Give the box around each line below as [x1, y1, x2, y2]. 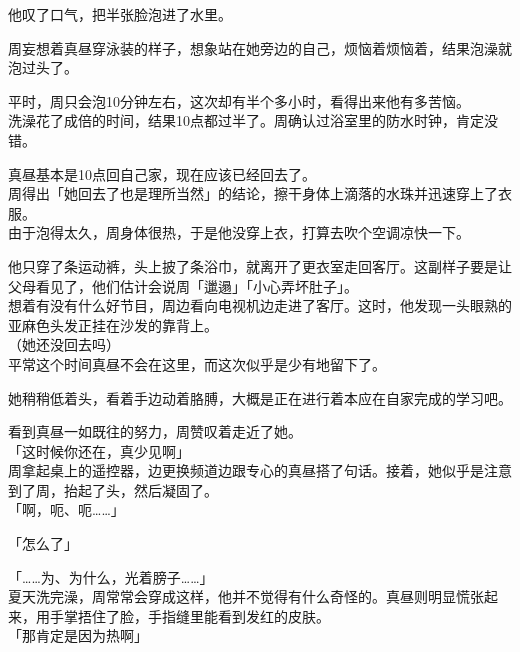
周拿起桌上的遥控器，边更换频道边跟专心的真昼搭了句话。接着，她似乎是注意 [8, 460, 512, 481]
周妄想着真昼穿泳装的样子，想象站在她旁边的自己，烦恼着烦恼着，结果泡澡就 [8, 37, 512, 58]
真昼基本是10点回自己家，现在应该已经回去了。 [8, 163, 316, 184]
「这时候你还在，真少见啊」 [8, 440, 190, 461]
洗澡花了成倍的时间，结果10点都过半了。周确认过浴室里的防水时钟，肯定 [8, 110, 484, 131]
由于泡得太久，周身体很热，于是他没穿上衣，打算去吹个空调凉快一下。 [8, 222, 470, 243]
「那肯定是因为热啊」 [8, 625, 148, 646]
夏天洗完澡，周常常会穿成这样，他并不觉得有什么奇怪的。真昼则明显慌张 [8, 586, 484, 607]
